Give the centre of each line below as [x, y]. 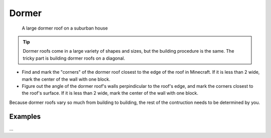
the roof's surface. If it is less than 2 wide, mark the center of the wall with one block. [110, 93]
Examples [25, 117]
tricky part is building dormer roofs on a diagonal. [74, 58]
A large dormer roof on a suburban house [65, 28]
